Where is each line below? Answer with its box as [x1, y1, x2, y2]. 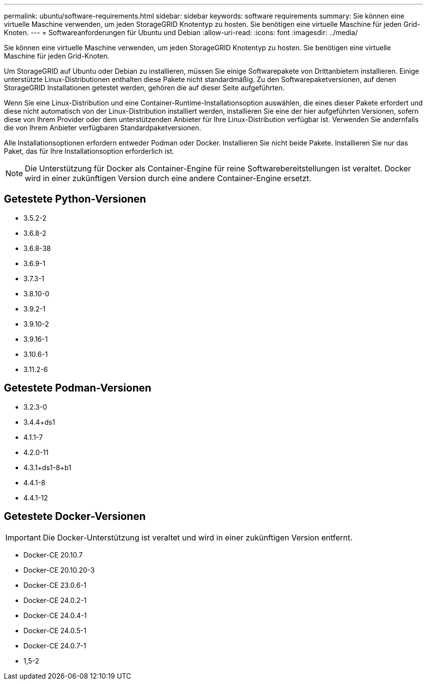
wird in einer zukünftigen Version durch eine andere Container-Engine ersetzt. [25, 173, 311, 183]
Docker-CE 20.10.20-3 [23, 565, 95, 574]
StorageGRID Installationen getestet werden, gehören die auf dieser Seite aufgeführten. [4, 83, 285, 92]
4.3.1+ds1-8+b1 [23, 463, 72, 472]
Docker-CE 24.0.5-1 [23, 626, 87, 635]
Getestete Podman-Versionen [4, 382, 152, 394]
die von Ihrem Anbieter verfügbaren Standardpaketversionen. [4, 124, 201, 132]
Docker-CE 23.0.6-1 [23, 580, 87, 589]
